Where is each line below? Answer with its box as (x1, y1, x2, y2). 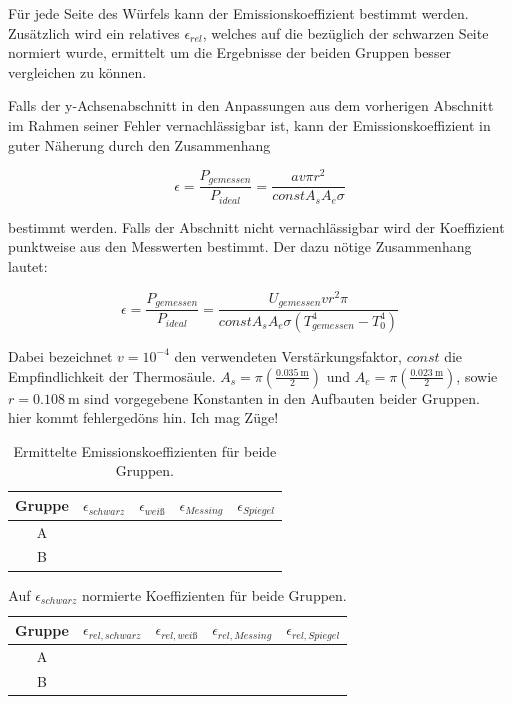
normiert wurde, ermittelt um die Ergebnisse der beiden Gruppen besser (8, 42, 452, 63)
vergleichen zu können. (8, 61, 147, 82)
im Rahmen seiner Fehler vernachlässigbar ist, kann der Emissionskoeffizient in (8, 114, 491, 135)
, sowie (456, 365, 498, 386)
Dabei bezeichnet (8, 345, 113, 366)
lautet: (8, 255, 48, 276)
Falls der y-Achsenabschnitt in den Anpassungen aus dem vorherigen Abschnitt (8, 95, 494, 116)
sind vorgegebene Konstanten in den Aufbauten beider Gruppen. (84, 387, 480, 408)
